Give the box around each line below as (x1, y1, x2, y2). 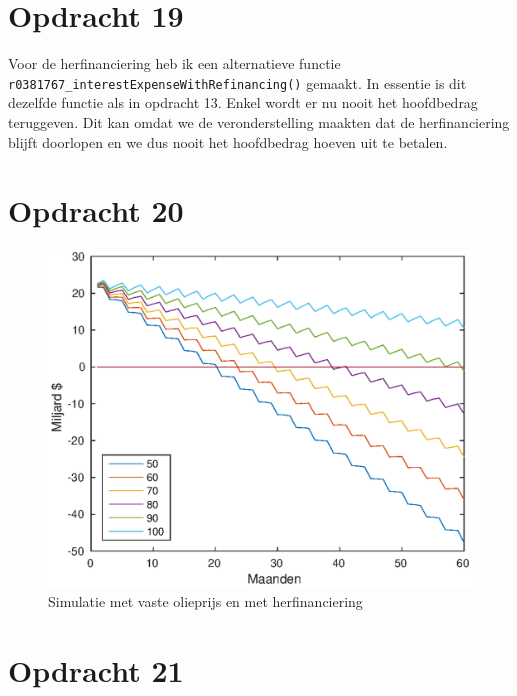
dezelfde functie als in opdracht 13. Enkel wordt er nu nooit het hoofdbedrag (8, 92, 478, 113)
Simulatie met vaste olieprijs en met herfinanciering (48, 590, 363, 611)
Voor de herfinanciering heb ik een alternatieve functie (8, 53, 341, 74)
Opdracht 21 (8, 649, 184, 690)
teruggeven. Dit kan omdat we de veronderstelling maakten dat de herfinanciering (8, 111, 510, 132)
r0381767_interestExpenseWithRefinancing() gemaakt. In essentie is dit (8, 72, 467, 93)
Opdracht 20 (8, 190, 184, 231)
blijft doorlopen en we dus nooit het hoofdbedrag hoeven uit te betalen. (8, 131, 448, 152)
